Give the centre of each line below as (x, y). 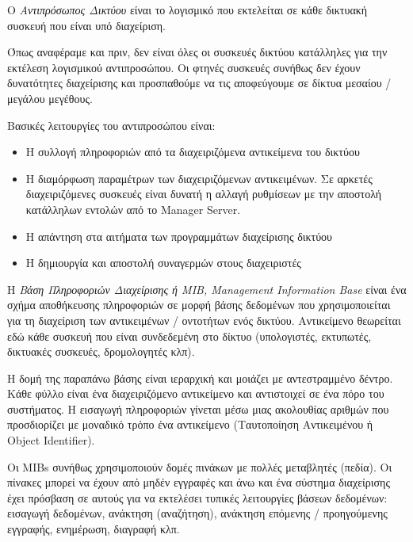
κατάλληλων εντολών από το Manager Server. (133, 209)
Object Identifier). (51, 440)
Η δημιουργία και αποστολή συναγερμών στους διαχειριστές (163, 263)
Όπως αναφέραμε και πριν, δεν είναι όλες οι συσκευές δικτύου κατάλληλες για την (197, 52)
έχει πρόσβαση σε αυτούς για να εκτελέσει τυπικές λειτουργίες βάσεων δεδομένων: (197, 497)
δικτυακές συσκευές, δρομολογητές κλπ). (101, 351)
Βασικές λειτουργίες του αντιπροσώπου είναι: (111, 125)
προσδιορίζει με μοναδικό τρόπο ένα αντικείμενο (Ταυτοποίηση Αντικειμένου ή (190, 424)
